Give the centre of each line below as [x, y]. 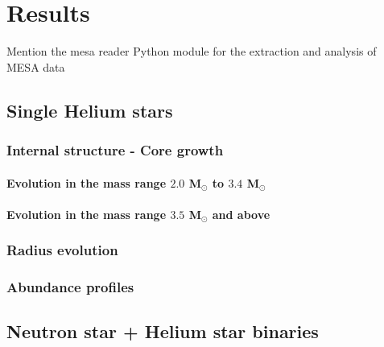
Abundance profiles [70, 287]
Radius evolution [62, 250]
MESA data [36, 66]
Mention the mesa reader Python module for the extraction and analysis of [192, 51]
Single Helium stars [90, 110]
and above [241, 214]
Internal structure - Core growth [115, 150]
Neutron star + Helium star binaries [163, 331]
